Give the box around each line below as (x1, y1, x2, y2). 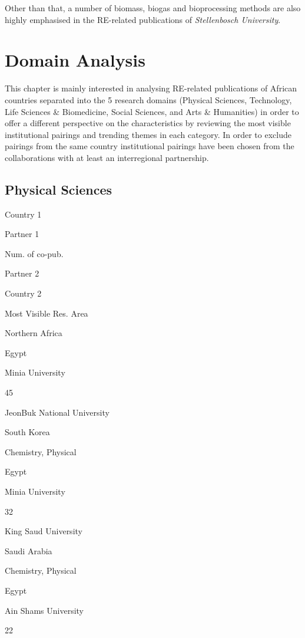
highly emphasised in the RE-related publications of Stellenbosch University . (5, 13, 281, 25)
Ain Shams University (5, 604, 84, 616)
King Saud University (5, 525, 82, 537)
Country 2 (5, 287, 42, 300)
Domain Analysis (5, 48, 145, 72)
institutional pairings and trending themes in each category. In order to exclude (5, 128, 291, 140)
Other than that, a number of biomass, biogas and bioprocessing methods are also (5, 2, 301, 14)
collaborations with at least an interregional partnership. (5, 151, 209, 163)
